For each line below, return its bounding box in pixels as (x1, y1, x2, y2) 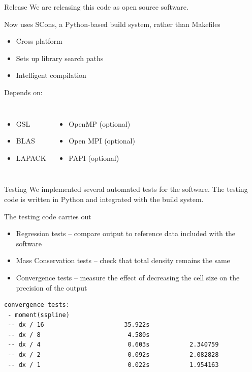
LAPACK (16, 152, 46, 163)
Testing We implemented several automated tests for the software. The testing (4, 184, 248, 194)
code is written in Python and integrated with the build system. (4, 193, 204, 204)
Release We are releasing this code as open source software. (4, 2, 188, 12)
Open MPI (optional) (69, 135, 135, 146)
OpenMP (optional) (69, 118, 131, 129)
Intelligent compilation (16, 70, 86, 80)
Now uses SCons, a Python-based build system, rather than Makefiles (4, 18, 220, 29)
